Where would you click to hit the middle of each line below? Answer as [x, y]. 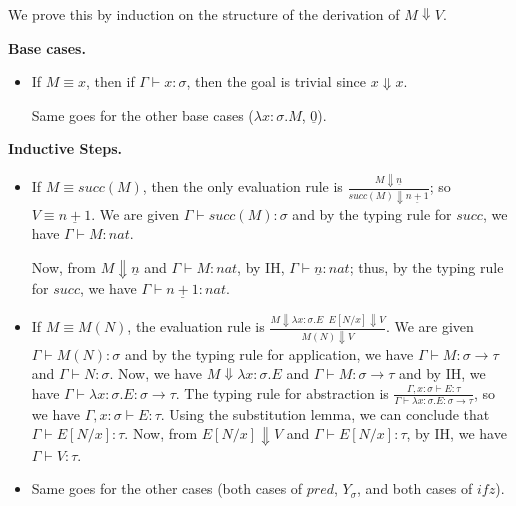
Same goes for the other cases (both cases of [167, 488]
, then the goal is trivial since [276, 81]
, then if [110, 81]
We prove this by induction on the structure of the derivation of [204, 14]
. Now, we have [155, 373]
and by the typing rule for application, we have [269, 353]
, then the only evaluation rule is [242, 186]
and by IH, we [442, 373]
